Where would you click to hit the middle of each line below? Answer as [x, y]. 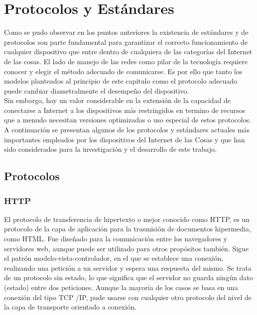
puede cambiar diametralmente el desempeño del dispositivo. [97, 90]
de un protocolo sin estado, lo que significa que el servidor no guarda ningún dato [128, 277]
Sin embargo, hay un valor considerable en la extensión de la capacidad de [117, 100]
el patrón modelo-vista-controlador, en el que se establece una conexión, [114, 258]
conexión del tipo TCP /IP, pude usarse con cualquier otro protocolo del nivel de [128, 297]
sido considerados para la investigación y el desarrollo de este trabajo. [110, 149]
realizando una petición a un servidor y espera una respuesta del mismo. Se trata [128, 267]
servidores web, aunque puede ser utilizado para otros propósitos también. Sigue [127, 248]
